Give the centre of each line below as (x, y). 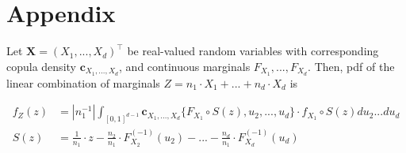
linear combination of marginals (83, 82)
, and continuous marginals (185, 66)
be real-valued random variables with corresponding (253, 51)
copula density (41, 66)
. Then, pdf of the (351, 66)
